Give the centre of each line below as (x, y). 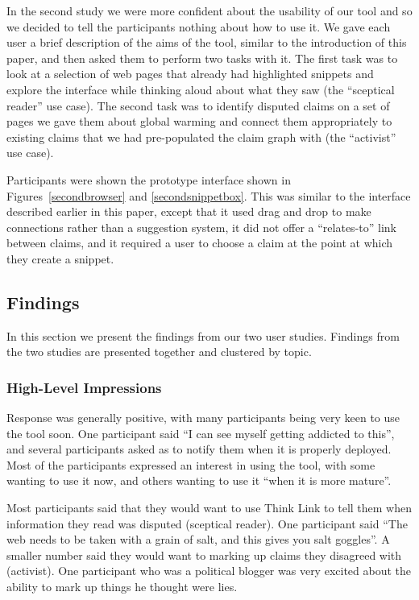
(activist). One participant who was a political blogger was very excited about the (209, 571)
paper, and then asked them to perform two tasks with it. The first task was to (202, 58)
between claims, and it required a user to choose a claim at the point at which (200, 243)
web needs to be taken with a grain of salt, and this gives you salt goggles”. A (198, 539)
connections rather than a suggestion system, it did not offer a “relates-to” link (201, 227)
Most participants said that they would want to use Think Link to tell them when (209, 508)
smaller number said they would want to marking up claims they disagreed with (204, 554)
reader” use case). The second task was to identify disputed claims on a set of (198, 105)
